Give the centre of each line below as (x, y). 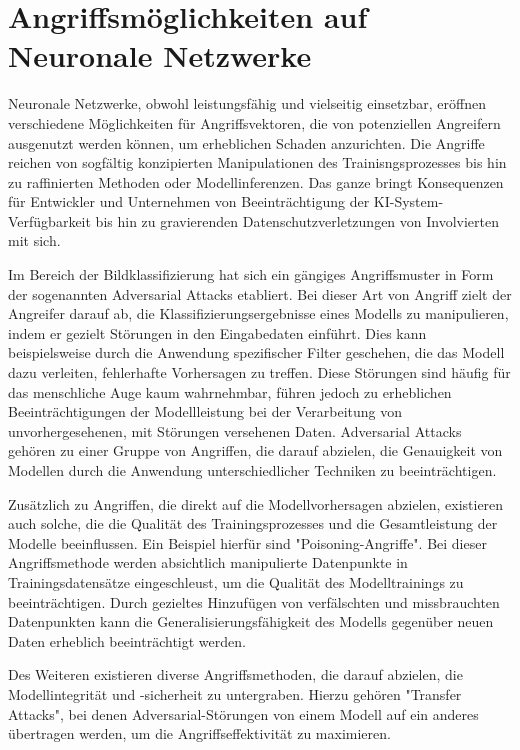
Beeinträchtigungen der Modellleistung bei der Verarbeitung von (205, 411)
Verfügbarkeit (49, 220)
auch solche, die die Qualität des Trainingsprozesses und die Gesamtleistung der (253, 523)
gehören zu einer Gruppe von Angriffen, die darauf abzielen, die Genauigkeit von (255, 450)
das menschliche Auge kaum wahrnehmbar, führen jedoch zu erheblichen (230, 391)
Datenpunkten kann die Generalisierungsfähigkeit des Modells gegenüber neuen (251, 621)
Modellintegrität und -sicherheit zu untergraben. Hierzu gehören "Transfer (235, 693)
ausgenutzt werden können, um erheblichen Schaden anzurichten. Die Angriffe (246, 142)
